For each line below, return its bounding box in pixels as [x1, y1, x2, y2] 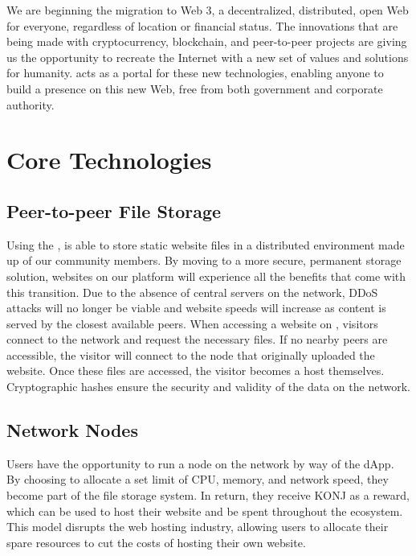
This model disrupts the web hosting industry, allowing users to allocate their [6, 518, 389, 535]
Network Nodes [6, 418, 138, 443]
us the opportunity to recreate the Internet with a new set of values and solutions [6, 48, 409, 65]
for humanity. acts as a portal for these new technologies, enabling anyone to [6, 64, 384, 81]
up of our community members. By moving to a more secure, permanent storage [6, 252, 402, 269]
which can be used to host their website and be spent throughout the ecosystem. [6, 502, 403, 519]
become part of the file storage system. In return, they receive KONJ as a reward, [6, 487, 410, 504]
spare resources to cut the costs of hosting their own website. [6, 533, 306, 550]
